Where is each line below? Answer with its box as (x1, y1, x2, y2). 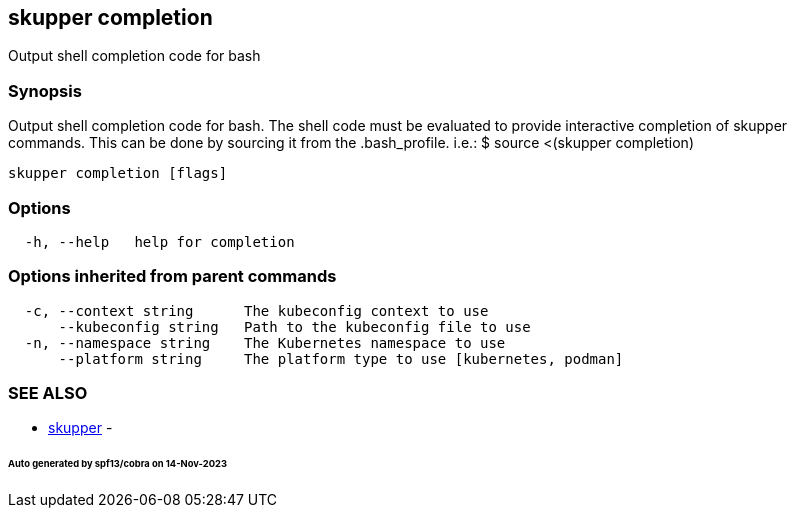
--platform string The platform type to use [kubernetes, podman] (58, 350, 624, 367)
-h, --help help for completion (24, 233, 295, 250)
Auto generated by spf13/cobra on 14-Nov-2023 (8, 458, 227, 470)
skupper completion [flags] (8, 165, 228, 182)
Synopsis (8, 80, 82, 101)
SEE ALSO (8, 383, 88, 404)
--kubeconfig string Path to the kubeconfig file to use (58, 318, 531, 335)
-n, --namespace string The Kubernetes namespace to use (24, 334, 506, 351)
